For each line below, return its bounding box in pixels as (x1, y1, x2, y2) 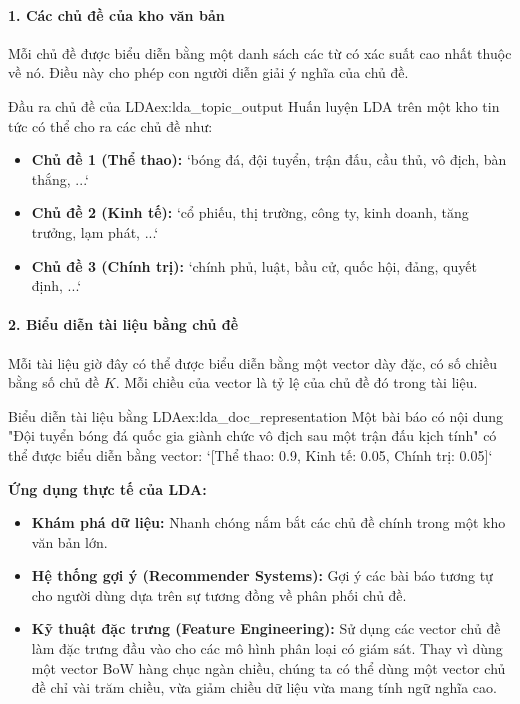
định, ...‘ (31, 275, 82, 296)
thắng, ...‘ (31, 168, 89, 189)
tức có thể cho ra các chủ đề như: (8, 115, 213, 136)
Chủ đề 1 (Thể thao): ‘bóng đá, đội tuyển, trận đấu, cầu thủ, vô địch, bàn (31, 149, 507, 170)
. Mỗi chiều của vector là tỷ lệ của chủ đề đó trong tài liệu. (115, 372, 478, 393)
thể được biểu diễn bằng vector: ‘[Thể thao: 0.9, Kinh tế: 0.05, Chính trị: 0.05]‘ (8, 444, 493, 465)
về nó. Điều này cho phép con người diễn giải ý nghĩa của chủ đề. (8, 62, 409, 83)
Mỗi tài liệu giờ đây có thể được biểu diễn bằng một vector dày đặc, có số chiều (8, 352, 497, 373)
